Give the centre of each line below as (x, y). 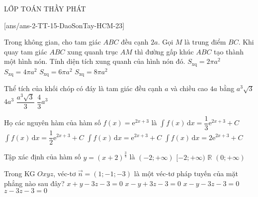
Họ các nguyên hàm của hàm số (52, 123)
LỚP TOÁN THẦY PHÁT (45, 8)
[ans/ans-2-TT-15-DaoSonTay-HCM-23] (64, 25)
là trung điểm (205, 42)
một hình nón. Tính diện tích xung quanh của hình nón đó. (95, 61)
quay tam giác (26, 51)
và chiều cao (189, 88)
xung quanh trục (93, 51)
